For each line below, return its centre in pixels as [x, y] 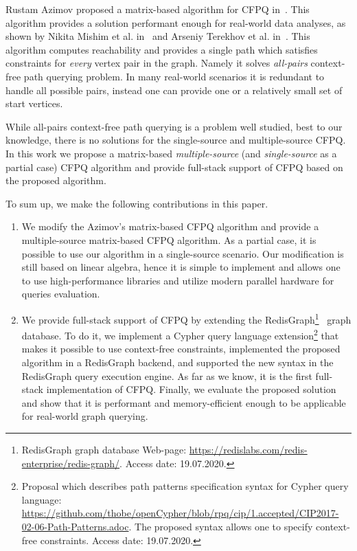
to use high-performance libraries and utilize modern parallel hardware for [178, 280]
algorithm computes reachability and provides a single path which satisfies [162, 49]
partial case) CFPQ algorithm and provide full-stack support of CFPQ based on [174, 167]
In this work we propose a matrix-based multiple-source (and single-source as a [171, 153]
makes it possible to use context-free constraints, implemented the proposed [181, 349]
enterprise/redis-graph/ [71, 463]
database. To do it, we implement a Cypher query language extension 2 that [180, 334]
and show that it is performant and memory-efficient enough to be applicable [184, 402]
